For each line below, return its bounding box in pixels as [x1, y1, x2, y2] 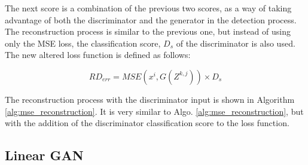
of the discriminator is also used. [176, 36, 295, 49]
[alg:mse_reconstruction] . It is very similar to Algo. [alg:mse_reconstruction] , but [5, 105, 304, 117]
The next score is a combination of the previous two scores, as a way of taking [5, 2, 292, 14]
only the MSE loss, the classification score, [5, 36, 161, 49]
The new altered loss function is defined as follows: [5, 48, 191, 61]
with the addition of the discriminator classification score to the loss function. [5, 117, 289, 129]
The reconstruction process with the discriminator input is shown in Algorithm [5, 93, 295, 105]
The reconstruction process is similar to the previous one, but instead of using [5, 25, 291, 38]
